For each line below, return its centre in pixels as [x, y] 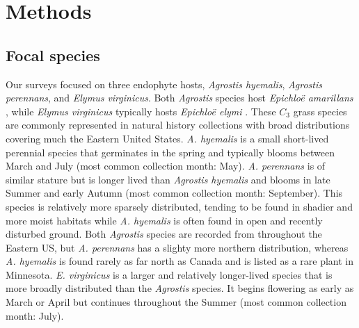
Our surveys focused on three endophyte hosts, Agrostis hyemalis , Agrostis [164, 84]
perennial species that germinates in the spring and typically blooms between [170, 152]
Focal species [53, 55]
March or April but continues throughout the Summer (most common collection [176, 302]
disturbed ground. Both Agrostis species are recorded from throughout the [164, 234]
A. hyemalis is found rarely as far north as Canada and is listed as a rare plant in [180, 261]
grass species [320, 111]
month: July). [35, 315]
